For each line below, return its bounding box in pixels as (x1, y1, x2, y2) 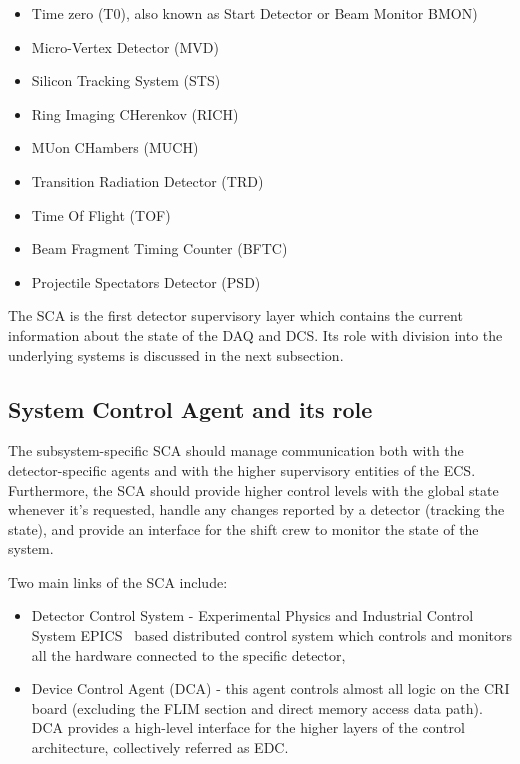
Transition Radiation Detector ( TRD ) (31, 170, 264, 191)
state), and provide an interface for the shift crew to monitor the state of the (8, 518, 479, 539)
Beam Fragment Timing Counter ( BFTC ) (31, 238, 288, 259)
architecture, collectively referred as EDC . (31, 737, 289, 758)
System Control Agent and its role (8, 393, 373, 424)
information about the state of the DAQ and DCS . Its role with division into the (8, 324, 503, 345)
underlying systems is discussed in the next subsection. (8, 344, 344, 365)
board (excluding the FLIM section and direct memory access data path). (31, 697, 483, 718)
